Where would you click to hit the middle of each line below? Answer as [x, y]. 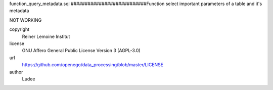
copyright [19, 29]
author [16, 72]
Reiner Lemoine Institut [46, 36]
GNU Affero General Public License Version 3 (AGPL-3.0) [81, 51]
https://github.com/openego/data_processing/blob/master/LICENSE [93, 65]
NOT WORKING [26, 20]
